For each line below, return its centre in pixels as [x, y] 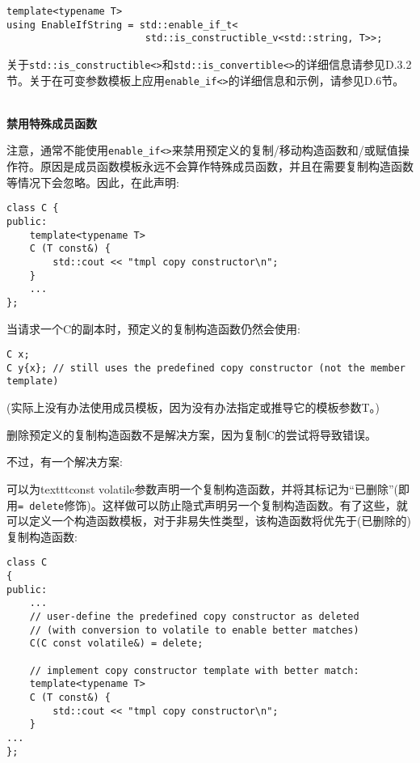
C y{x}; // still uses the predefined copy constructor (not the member [206, 368]
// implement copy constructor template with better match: [194, 670]
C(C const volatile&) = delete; [116, 644]
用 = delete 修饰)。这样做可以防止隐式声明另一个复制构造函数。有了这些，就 [207, 504]
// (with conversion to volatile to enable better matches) [194, 630]
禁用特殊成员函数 [52, 123]
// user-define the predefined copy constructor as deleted [194, 616]
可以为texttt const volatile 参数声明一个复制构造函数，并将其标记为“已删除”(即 [208, 488]
